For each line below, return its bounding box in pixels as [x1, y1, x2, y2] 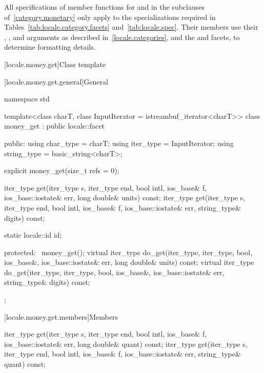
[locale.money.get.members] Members [4, 311, 118, 322]
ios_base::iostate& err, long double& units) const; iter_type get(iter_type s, [4, 192, 246, 203]
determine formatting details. [4, 42, 96, 52]
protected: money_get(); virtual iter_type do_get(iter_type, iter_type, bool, [4, 246, 253, 257]
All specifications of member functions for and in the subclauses [4, 2, 205, 12]
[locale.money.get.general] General [4, 76, 108, 87]
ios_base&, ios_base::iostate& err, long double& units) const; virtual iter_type [4, 257, 254, 267]
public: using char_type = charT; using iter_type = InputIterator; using [4, 137, 234, 148]
